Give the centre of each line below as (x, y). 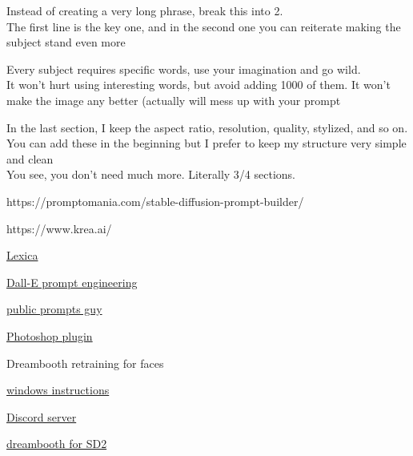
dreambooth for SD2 (57, 444)
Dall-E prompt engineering (72, 282)
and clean (30, 158)
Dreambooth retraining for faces (85, 363)
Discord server (42, 416)
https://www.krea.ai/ (59, 228)
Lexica (22, 255)
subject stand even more (66, 42)
